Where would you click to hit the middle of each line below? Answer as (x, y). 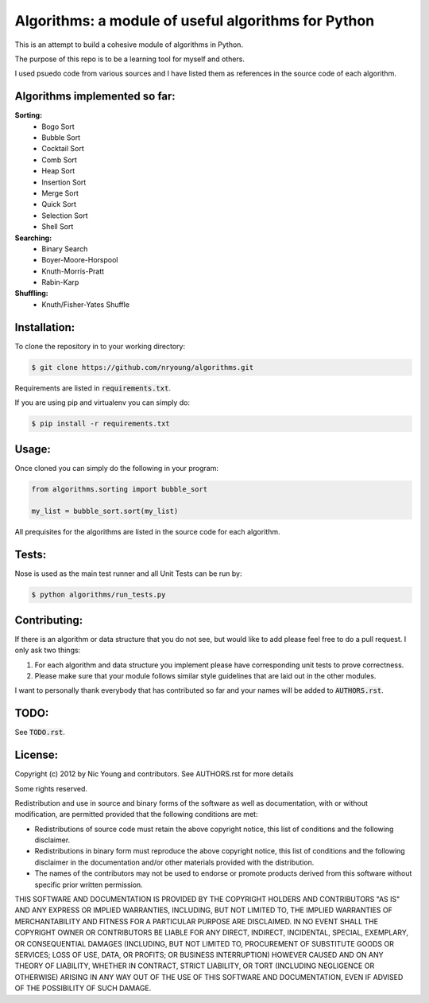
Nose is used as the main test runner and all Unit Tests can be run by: (128, 573)
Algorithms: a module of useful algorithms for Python (195, 21)
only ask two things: (48, 650)
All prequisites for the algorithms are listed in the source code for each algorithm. (147, 532)
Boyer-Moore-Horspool (80, 260)
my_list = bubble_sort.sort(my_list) (105, 511)
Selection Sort (65, 216)
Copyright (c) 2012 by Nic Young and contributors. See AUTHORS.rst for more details (154, 774)
